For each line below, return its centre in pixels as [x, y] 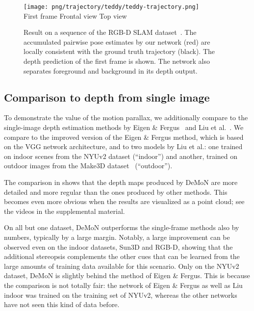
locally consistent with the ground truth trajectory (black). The [119, 51]
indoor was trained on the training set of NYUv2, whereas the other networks [121, 295]
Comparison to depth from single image [107, 97]
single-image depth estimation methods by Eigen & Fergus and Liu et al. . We [124, 127]
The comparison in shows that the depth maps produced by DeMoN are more [121, 182]
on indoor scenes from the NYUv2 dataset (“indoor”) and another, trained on [121, 156]
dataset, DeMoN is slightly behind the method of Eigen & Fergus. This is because [127, 275]
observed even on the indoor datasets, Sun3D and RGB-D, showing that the [118, 246]
